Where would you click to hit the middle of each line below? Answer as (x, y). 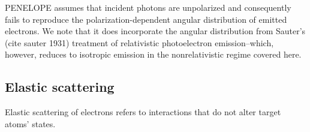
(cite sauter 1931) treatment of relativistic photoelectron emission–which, (139, 42)
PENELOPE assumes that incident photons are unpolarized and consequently (148, 7)
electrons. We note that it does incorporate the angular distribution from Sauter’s (155, 31)
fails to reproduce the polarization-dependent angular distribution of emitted (146, 19)
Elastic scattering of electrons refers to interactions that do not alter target (143, 112)
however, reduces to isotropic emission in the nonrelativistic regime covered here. (153, 54)
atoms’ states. (30, 123)
